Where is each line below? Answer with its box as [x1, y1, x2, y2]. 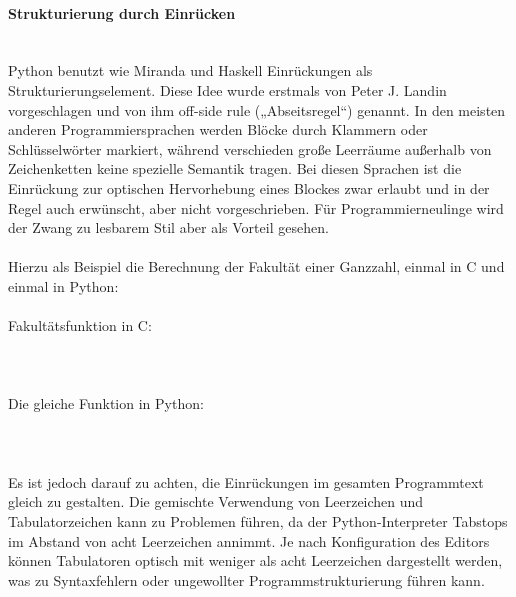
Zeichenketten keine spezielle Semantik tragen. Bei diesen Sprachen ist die [8, 158, 462, 179]
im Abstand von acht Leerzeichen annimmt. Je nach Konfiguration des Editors [8, 530, 490, 551]
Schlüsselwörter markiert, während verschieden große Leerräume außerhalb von [8, 138, 492, 159]
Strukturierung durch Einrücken [8, 2, 236, 23]
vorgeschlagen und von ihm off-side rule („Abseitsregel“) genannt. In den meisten [8, 99, 506, 120]
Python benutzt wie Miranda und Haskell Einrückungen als [8, 60, 373, 81]
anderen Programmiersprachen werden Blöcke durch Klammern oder [8, 119, 428, 140]
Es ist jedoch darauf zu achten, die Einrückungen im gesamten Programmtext [8, 471, 484, 492]
